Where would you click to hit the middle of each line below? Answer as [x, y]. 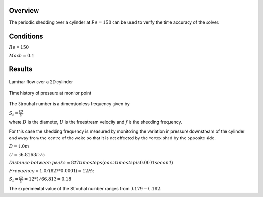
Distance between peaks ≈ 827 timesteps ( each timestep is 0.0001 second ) [91, 163]
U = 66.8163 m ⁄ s [27, 154]
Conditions [26, 36]
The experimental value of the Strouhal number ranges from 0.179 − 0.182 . [85, 189]
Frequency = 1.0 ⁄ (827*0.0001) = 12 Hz [52, 171]
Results [21, 69]
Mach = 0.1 [22, 56]
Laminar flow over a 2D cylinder [41, 82]
